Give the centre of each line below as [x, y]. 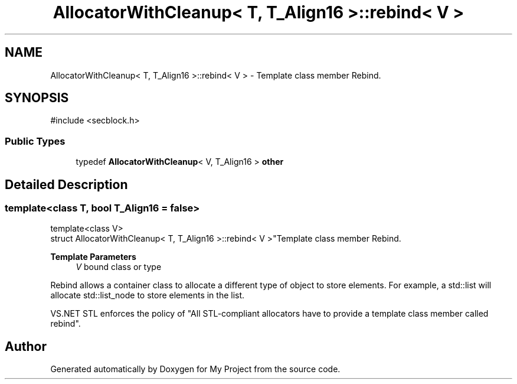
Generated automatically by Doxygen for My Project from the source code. [195, 369]
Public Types [35, 141]
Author [26, 346]
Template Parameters [93, 257]
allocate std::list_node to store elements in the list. [148, 295]
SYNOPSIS [37, 98]
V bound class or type [119, 267]
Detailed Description [66, 184]
